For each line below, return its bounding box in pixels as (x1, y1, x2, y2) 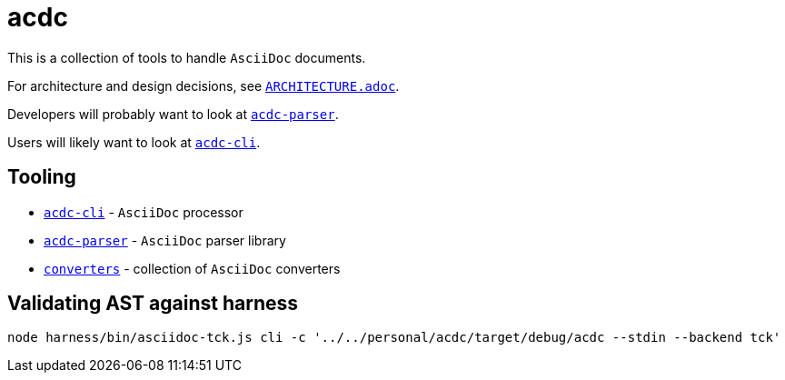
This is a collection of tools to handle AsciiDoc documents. (7, 49, 366, 65)
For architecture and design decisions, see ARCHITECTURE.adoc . (7, 77, 400, 94)
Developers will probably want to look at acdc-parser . (7, 105, 339, 122)
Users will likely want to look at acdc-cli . (7, 134, 261, 150)
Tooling (7, 165, 76, 189)
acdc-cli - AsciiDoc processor (44, 204, 243, 220)
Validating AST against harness (7, 292, 299, 315)
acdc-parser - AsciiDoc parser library (44, 232, 286, 248)
